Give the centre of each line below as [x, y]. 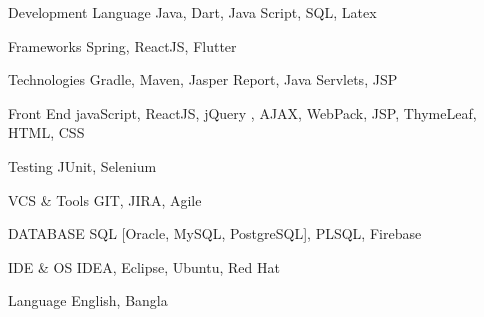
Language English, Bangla [88, 300]
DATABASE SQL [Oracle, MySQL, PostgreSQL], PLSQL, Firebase [215, 233]
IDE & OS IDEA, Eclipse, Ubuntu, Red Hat [144, 266]
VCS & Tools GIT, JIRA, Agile [105, 199]
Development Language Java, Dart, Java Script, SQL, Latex [192, 12]
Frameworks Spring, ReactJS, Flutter [122, 45]
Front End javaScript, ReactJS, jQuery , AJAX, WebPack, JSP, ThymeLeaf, [242, 112]
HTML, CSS [46, 132]
